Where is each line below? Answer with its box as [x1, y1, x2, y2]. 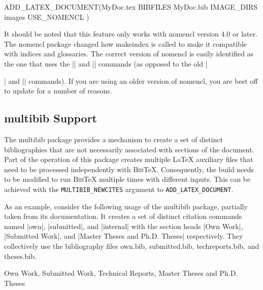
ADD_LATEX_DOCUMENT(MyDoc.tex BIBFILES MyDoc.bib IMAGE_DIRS [4, 2, 258, 12]
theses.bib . [4, 250, 37, 261]
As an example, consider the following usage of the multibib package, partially [4, 201, 248, 211]
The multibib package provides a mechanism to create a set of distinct [4, 134, 223, 144]
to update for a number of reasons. [4, 85, 112, 96]
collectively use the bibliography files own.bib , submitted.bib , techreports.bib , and [4, 240, 259, 251]
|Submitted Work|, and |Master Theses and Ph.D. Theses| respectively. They [4, 231, 243, 241]
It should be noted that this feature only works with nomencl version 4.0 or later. [4, 28, 258, 39]
